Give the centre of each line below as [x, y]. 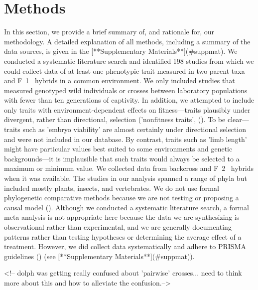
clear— [238, 119]
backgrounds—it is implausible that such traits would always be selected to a [122, 158]
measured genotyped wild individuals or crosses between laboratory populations [126, 90]
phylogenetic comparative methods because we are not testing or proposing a [122, 198]
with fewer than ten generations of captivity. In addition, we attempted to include [129, 100]
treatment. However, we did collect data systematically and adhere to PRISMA [125, 246]
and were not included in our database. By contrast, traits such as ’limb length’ [126, 139]
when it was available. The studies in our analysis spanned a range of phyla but [126, 178]
